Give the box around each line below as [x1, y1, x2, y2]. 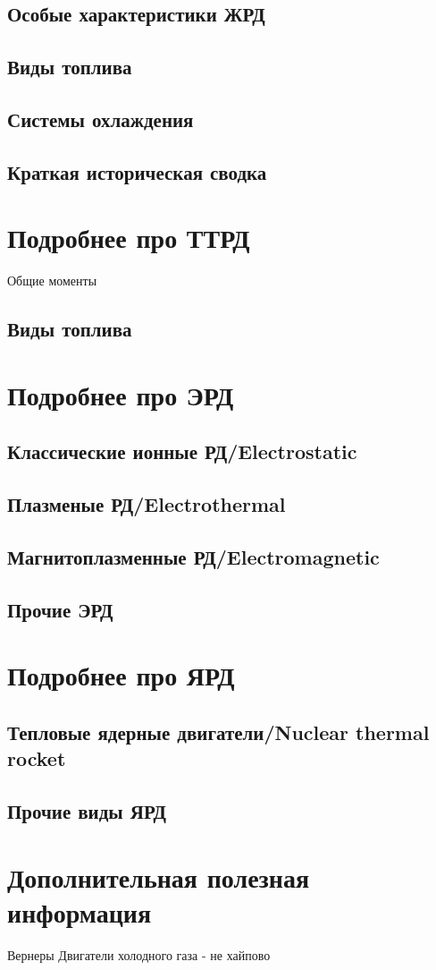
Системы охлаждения [7, 105, 194, 132]
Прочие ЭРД [7, 595, 113, 623]
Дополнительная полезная [7, 858, 310, 895]
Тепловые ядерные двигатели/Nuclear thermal [7, 718, 430, 745]
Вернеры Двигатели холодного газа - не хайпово [7, 945, 271, 964]
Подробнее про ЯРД [7, 657, 235, 693]
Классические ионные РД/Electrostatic [7, 438, 357, 465]
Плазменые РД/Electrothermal [7, 490, 286, 518]
